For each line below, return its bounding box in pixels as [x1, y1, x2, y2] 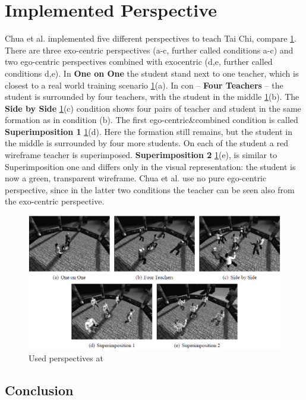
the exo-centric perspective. [5, 195, 105, 207]
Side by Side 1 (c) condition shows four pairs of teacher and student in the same [5, 102, 301, 114]
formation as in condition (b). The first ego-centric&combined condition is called [5, 114, 298, 126]
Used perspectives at [29, 352, 103, 364]
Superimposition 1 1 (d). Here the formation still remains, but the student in [5, 125, 293, 137]
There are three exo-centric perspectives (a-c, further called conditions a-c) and [5, 43, 294, 56]
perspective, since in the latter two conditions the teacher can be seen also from [5, 183, 295, 196]
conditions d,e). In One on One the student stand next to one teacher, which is [5, 67, 299, 79]
